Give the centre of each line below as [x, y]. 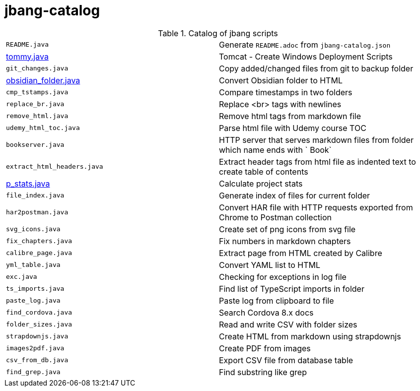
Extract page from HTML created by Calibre [301, 253]
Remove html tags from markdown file [290, 116]
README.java [28, 45]
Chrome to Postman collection [275, 217]
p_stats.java [28, 183]
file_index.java [35, 195]
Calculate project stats [261, 183]
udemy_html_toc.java [43, 128]
